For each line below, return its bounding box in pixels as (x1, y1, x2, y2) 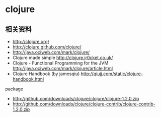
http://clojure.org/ (12, 39, 49, 44)
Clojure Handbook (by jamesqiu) (12, 71, 80, 77)
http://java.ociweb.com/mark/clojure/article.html (12, 66, 113, 71)
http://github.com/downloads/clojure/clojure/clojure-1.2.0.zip (12, 96, 139, 101)
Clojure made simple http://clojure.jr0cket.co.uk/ (12, 54, 113, 61)
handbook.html (12, 76, 44, 82)
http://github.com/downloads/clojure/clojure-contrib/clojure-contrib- (12, 101, 156, 107)
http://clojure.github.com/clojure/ (12, 44, 82, 50)
